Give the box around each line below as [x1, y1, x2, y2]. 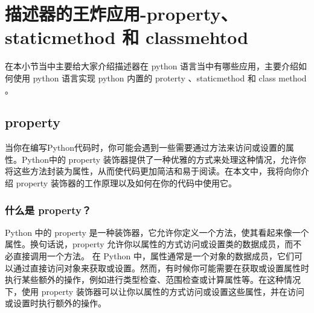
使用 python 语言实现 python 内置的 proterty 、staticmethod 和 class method [13, 71, 307, 84]
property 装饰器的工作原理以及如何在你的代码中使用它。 [16, 177, 237, 189]
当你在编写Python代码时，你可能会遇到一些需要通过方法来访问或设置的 [5, 141, 286, 154]
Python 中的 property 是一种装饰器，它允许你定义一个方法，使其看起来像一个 [5, 226, 309, 238]
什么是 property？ [5, 202, 92, 217]
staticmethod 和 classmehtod [5, 25, 249, 49]
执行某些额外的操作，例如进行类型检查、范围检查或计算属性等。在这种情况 [5, 273, 301, 286]
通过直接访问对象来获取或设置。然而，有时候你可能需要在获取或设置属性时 [13, 261, 309, 274]
